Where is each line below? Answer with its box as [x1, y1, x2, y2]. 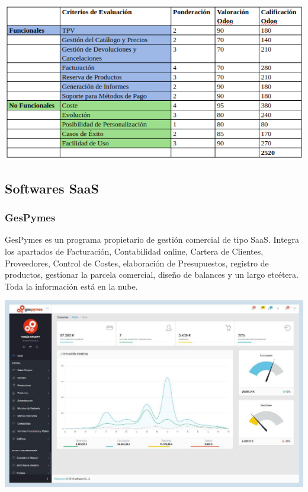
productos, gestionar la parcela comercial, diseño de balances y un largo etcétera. [5, 268, 299, 281]
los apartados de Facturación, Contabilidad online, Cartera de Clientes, [5, 245, 264, 258]
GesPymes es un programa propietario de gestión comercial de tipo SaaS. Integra [5, 233, 300, 246]
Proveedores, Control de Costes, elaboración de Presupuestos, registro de [5, 256, 269, 269]
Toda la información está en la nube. [5, 280, 138, 292]
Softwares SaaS [5, 179, 100, 197]
